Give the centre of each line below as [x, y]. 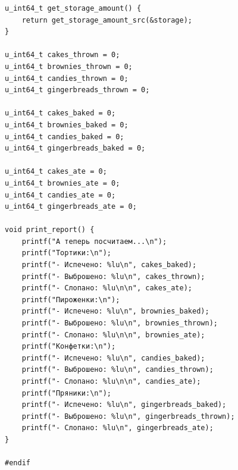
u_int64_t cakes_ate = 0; [56, 172]
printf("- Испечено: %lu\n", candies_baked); [113, 358]
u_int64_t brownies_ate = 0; [62, 183]
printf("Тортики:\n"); [66, 253]
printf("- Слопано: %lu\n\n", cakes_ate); [107, 288]
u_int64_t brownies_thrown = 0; [69, 66]
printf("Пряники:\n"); [66, 393]
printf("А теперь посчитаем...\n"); [94, 241]
